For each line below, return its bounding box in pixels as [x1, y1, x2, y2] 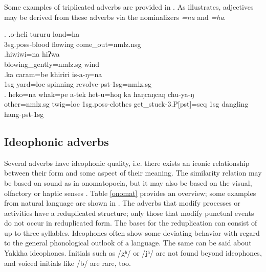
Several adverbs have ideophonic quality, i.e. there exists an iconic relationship [4, 157, 250, 168]
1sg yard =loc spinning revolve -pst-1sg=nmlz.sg [4, 79, 151, 89]
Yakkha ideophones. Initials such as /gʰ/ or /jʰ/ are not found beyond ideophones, [4, 248, 262, 258]
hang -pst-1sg [4, 108, 44, 119]
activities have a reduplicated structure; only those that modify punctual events [4, 207, 254, 218]
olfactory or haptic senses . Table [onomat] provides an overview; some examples [4, 187, 256, 198]
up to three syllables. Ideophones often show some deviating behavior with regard [4, 227, 260, 238]
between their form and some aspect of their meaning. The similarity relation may [4, 167, 262, 178]
